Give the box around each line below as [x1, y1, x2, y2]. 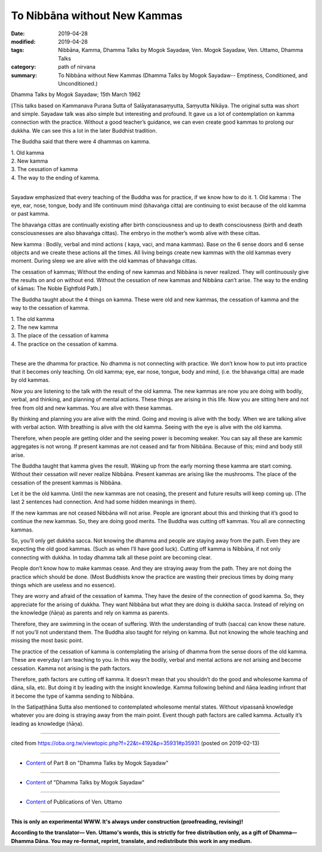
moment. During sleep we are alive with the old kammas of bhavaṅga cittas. [11, 257, 197, 264]
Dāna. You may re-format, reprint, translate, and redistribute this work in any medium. [35, 837, 253, 844]
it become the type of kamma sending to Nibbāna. [11, 692, 134, 700]
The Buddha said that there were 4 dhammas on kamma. [11, 138, 151, 145]
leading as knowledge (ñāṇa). [11, 720, 84, 727]
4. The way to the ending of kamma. [11, 174, 100, 181]
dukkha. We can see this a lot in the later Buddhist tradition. [11, 127, 157, 134]
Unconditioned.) [58, 80, 98, 87]
